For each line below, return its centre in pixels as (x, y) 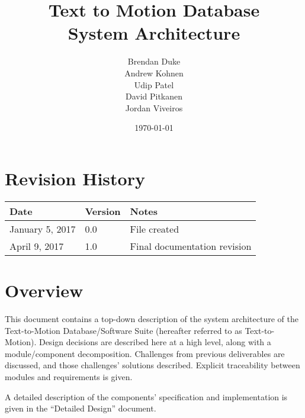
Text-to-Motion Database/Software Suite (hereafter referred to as (123, 330)
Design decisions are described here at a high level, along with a (155, 342)
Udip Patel (154, 84)
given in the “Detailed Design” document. (81, 408)
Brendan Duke (154, 61)
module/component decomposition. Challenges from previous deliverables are (145, 353)
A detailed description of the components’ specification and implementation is (146, 396)
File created (155, 229)
